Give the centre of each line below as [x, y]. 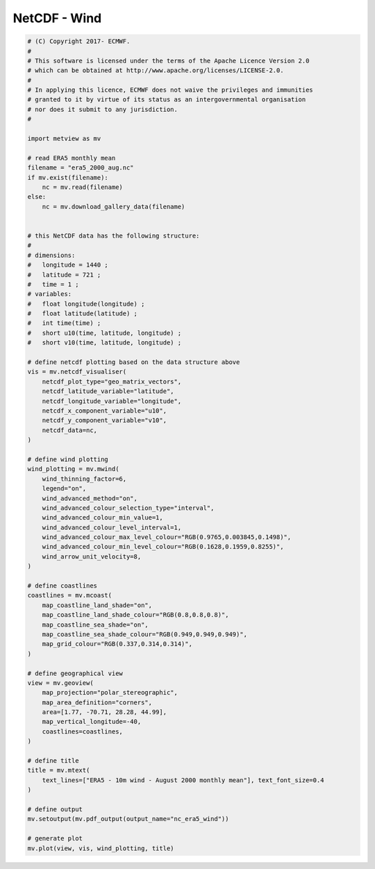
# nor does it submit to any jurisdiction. [103, 109]
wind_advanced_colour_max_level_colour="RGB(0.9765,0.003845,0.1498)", [167, 537]
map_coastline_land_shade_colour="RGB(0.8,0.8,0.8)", [135, 615]
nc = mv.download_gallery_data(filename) [114, 206]
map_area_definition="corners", [97, 702]
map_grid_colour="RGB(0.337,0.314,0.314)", [117, 644]
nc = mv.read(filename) [82, 187]
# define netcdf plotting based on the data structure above [134, 362]
